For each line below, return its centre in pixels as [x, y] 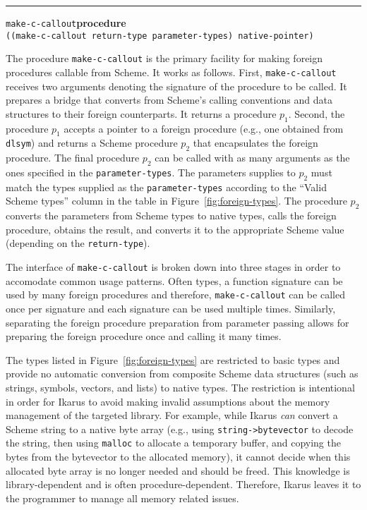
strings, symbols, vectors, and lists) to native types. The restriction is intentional [180, 387]
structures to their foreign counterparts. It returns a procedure [141, 113]
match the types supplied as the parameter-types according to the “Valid [166, 187]
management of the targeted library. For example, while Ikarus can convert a [172, 415]
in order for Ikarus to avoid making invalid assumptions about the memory [168, 401]
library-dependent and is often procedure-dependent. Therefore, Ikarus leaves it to [183, 484]
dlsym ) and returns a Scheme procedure [92, 143]
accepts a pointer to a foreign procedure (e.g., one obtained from [204, 128]
